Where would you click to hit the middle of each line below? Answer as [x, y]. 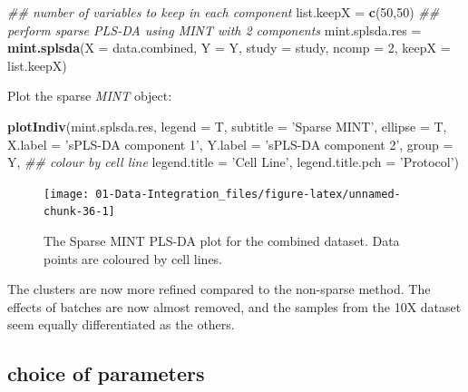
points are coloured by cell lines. [133, 258]
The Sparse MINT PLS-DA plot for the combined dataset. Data [222, 241]
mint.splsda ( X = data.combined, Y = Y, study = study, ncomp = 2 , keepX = [229, 48]
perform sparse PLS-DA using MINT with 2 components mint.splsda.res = [214, 29]
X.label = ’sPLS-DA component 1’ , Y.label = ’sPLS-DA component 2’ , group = [230, 144]
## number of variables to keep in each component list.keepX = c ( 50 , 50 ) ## [224, 12]
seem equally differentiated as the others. [121, 324]
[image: [67, 194]
